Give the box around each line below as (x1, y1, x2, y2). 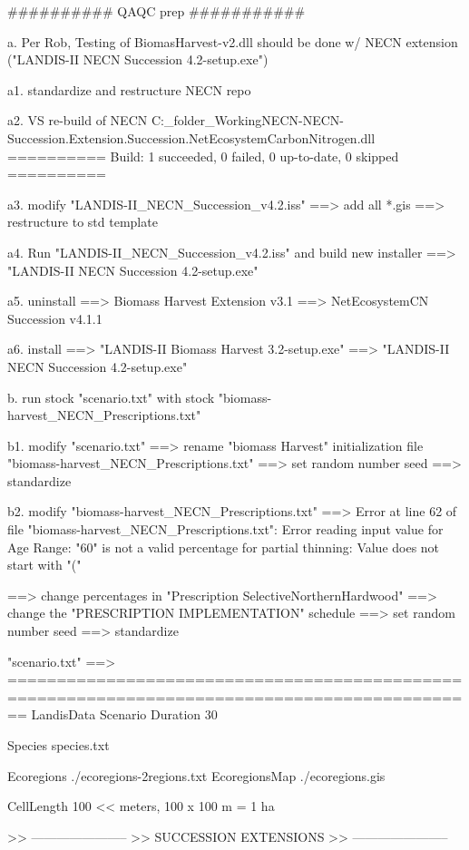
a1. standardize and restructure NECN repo (7, 80, 251, 99)
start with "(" (7, 555, 82, 574)
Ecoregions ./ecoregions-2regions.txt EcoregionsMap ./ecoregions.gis (7, 766, 386, 785)
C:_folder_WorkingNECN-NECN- (151, 111, 344, 130)
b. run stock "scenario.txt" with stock (7, 387, 215, 406)
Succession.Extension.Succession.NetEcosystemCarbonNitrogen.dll (7, 128, 376, 147)
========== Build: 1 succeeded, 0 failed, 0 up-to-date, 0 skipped (7, 146, 399, 165)
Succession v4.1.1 (7, 308, 103, 327)
